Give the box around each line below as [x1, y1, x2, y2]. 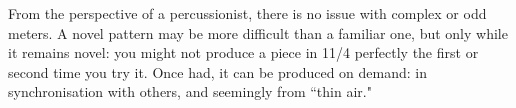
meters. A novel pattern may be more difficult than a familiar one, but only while [8, 22, 508, 43]
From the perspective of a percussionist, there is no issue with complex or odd [8, 3, 487, 23]
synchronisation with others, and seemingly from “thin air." [8, 81, 372, 102]
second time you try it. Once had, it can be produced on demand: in [8, 61, 428, 82]
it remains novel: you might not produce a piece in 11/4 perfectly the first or [8, 42, 479, 63]
